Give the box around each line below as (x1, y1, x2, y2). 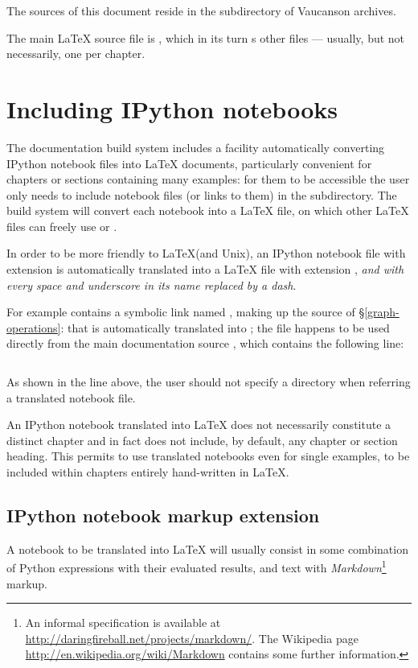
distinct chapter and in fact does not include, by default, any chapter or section (6, 431, 398, 448)
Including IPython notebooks (6, 92, 338, 125)
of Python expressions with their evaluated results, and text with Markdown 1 (6, 557, 387, 576)
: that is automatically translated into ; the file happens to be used (60, 319, 390, 336)
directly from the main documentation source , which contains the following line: (6, 335, 404, 352)
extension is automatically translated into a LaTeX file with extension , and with (6, 261, 404, 278)
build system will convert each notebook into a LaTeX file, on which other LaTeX (6, 202, 409, 219)
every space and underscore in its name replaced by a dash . (6, 276, 297, 293)
